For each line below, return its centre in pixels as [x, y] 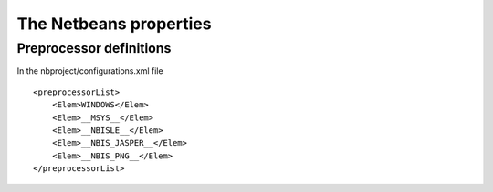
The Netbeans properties [114, 24]
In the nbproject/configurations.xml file [90, 71]
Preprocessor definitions [94, 48]
